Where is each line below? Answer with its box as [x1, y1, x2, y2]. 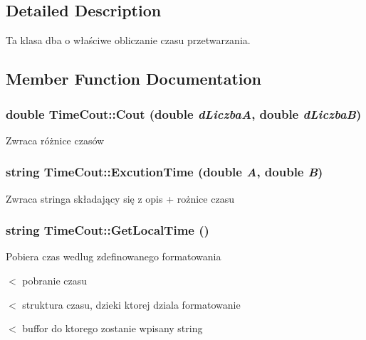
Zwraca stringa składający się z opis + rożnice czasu [6, 191, 234, 206]
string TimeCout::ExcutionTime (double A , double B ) [6, 163, 323, 181]
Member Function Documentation [6, 68, 262, 90]
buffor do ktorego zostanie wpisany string [22, 321, 203, 336]
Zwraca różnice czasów [6, 132, 105, 147]
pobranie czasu [22, 273, 88, 288]
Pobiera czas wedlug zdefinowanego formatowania [6, 249, 221, 264]
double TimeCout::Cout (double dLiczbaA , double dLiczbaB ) [6, 105, 362, 122]
